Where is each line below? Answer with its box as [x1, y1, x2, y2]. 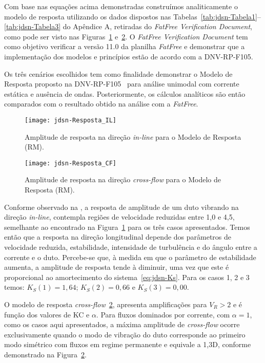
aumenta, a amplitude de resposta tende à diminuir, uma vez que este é [4, 262, 229, 272]
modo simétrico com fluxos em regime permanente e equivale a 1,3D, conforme [4, 339, 251, 350]
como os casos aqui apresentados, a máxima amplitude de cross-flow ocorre [4, 319, 240, 330]
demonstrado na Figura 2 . [4, 349, 87, 359]
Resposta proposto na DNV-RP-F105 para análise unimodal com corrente [4, 78, 239, 89]
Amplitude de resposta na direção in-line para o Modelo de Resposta [25, 131, 241, 142]
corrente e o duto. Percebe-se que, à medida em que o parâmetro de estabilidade [4, 251, 256, 262]
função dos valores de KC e [4, 309, 90, 319]
